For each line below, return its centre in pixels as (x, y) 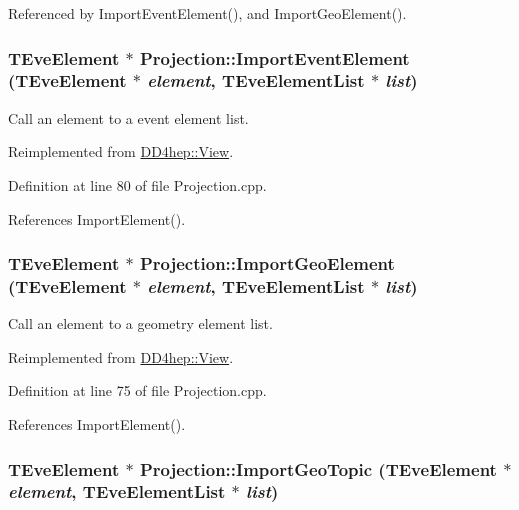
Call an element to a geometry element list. (140, 323)
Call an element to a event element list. (128, 117)
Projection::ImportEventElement (274, 57)
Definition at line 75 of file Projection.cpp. (137, 390)
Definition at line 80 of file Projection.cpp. (137, 184)
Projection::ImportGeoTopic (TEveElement (318, 468)
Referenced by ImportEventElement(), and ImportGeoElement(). (207, 13)
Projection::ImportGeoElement (267, 263)
